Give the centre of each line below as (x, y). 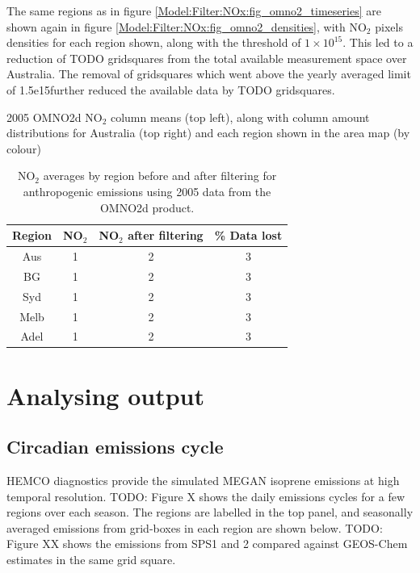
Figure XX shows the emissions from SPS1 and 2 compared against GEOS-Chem (207, 544)
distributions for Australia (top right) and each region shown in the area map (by (208, 133)
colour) (24, 148)
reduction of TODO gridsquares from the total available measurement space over (207, 58)
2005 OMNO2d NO (55, 117)
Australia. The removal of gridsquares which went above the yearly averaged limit (209, 74)
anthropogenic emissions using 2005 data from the (147, 191)
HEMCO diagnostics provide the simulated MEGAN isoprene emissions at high (203, 481)
